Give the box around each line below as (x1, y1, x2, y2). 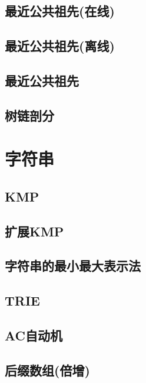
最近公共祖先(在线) (5, 2, 115, 20)
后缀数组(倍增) (5, 361, 90, 379)
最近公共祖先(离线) (5, 37, 115, 55)
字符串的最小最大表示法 (5, 257, 141, 275)
